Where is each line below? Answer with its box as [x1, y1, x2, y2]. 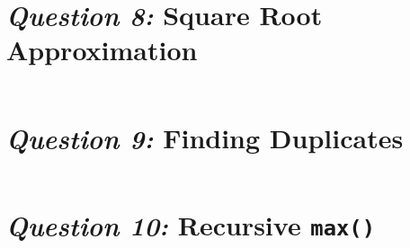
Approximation [6, 31, 198, 68]
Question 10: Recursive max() [6, 206, 375, 244]
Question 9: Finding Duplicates [6, 119, 404, 156]
